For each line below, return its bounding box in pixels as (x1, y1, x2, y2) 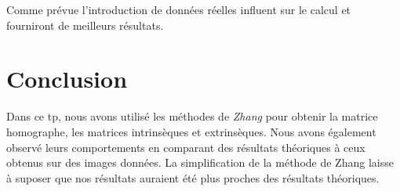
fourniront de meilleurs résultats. (6, 16, 164, 33)
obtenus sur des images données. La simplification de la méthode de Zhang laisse (6, 154, 394, 171)
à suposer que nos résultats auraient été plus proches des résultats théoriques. (6, 169, 380, 186)
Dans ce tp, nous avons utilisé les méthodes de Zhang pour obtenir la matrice (6, 108, 378, 124)
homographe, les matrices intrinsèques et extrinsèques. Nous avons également (6, 123, 376, 139)
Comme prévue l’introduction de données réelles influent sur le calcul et (6, 2, 351, 17)
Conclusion (6, 63, 128, 95)
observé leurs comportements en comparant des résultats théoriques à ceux (6, 139, 365, 155)
